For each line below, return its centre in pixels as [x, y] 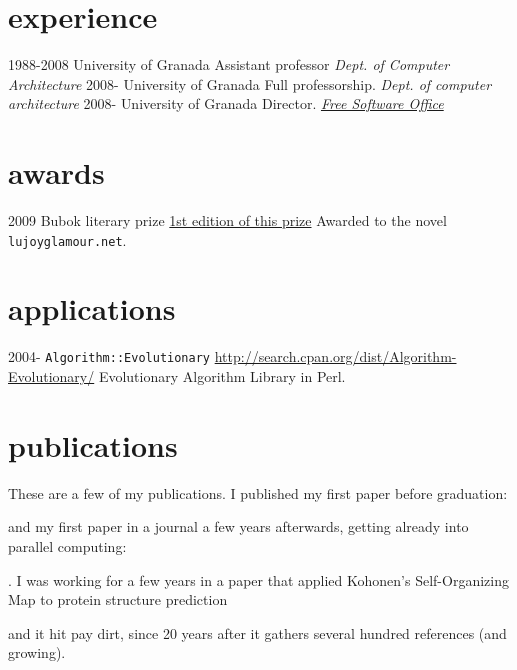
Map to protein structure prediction [118, 599]
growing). [37, 652]
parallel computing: [67, 545]
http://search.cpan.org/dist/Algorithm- [335, 356]
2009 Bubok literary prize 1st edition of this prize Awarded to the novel [227, 220]
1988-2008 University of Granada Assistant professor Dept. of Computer [229, 64]
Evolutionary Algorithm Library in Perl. [222, 376]
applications [92, 308]
